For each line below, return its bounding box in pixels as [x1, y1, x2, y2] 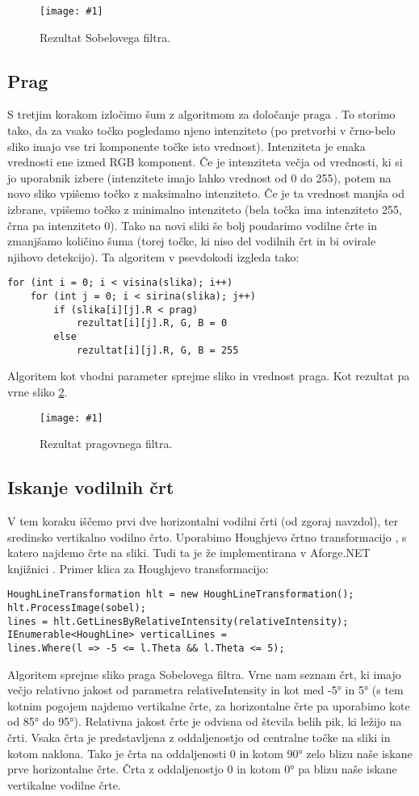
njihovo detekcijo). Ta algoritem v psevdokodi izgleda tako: [7, 248, 300, 265]
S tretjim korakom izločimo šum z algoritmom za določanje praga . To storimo [7, 106, 396, 123]
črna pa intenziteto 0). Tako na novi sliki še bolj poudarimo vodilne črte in [7, 216, 378, 233]
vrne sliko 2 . [7, 383, 68, 400]
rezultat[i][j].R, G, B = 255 [76, 344, 239, 356]
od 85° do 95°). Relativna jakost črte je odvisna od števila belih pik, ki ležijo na [7, 713, 402, 730]
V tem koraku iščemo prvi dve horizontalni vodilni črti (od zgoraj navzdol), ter [7, 512, 399, 529]
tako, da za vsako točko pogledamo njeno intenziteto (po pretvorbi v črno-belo [7, 122, 396, 139]
